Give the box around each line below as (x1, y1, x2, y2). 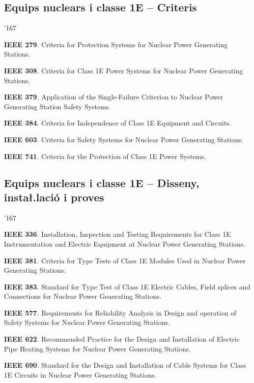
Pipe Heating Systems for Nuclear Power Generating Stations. (4, 343, 191, 353)
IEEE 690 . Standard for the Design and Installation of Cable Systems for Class (4, 360, 246, 370)
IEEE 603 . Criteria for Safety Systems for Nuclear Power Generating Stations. (4, 134, 244, 144)
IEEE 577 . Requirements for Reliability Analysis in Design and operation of (4, 307, 236, 318)
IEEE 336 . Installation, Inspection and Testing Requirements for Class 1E (4, 229, 231, 239)
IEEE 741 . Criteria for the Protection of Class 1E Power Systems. (4, 151, 206, 161)
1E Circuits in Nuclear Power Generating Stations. (4, 369, 157, 380)
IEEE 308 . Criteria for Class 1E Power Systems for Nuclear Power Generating (4, 65, 243, 75)
